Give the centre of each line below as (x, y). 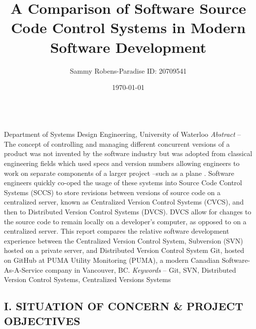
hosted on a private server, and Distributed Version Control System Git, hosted (124, 250)
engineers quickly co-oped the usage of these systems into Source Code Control (123, 183)
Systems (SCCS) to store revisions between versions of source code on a (112, 192)
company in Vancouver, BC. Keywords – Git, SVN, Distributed (141, 269)
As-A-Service (24, 269)
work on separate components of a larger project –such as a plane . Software (119, 173)
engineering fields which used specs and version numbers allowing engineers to (122, 163)
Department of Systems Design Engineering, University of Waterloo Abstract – (123, 134)
